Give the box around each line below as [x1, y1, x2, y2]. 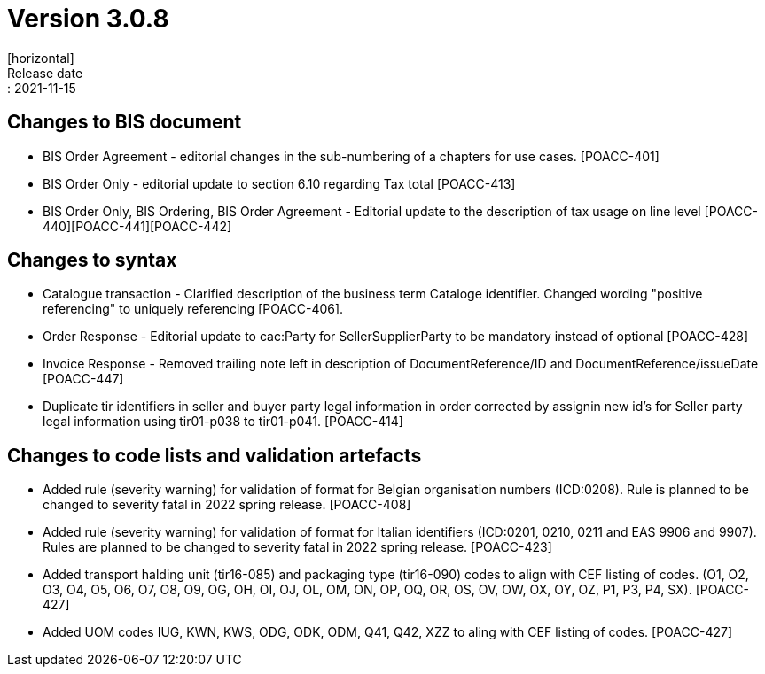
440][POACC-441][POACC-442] [43, 218, 232, 234]
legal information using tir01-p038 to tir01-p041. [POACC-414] [43, 414, 403, 430]
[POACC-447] [43, 371, 124, 387]
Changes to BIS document [7, 111, 242, 134]
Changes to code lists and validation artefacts [7, 444, 422, 467]
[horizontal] [7, 50, 74, 66]
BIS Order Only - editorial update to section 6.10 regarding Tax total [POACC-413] [43, 175, 516, 191]
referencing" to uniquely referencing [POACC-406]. [43, 301, 344, 317]
